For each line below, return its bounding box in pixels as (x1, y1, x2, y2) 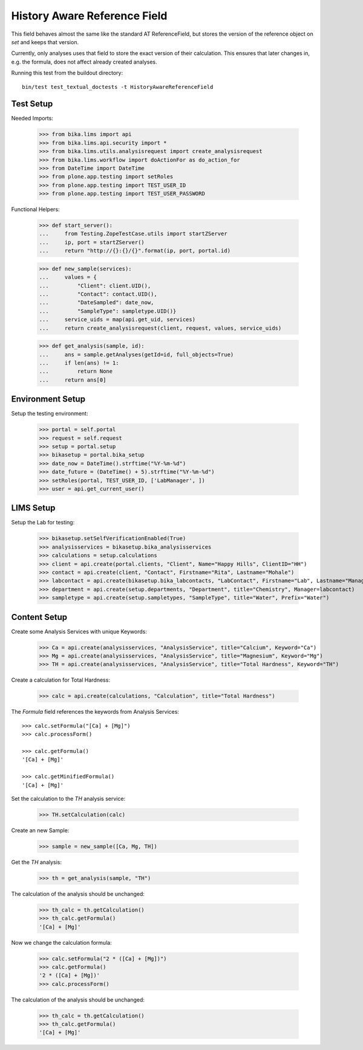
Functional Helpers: (11, 206, 60, 213)
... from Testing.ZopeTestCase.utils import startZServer (39, 230, 227, 237)
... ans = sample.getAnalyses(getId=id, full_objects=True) (39, 351, 234, 358)
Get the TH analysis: (11, 858, 62, 866)
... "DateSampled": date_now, (39, 299, 154, 306)
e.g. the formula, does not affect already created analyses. (11, 58, 157, 65)
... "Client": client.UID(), (39, 282, 151, 289)
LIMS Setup (11, 503, 56, 514)
